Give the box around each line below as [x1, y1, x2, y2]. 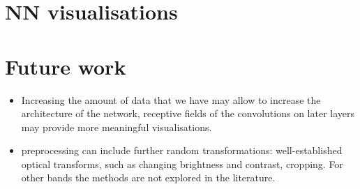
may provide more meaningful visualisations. [21, 119, 212, 134]
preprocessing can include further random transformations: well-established [21, 143, 343, 158]
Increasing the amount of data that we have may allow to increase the [21, 92, 321, 107]
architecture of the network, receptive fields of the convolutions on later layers [21, 106, 355, 121]
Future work [5, 52, 126, 80]
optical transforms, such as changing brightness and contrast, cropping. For [21, 156, 343, 171]
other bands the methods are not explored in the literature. [21, 170, 276, 185]
